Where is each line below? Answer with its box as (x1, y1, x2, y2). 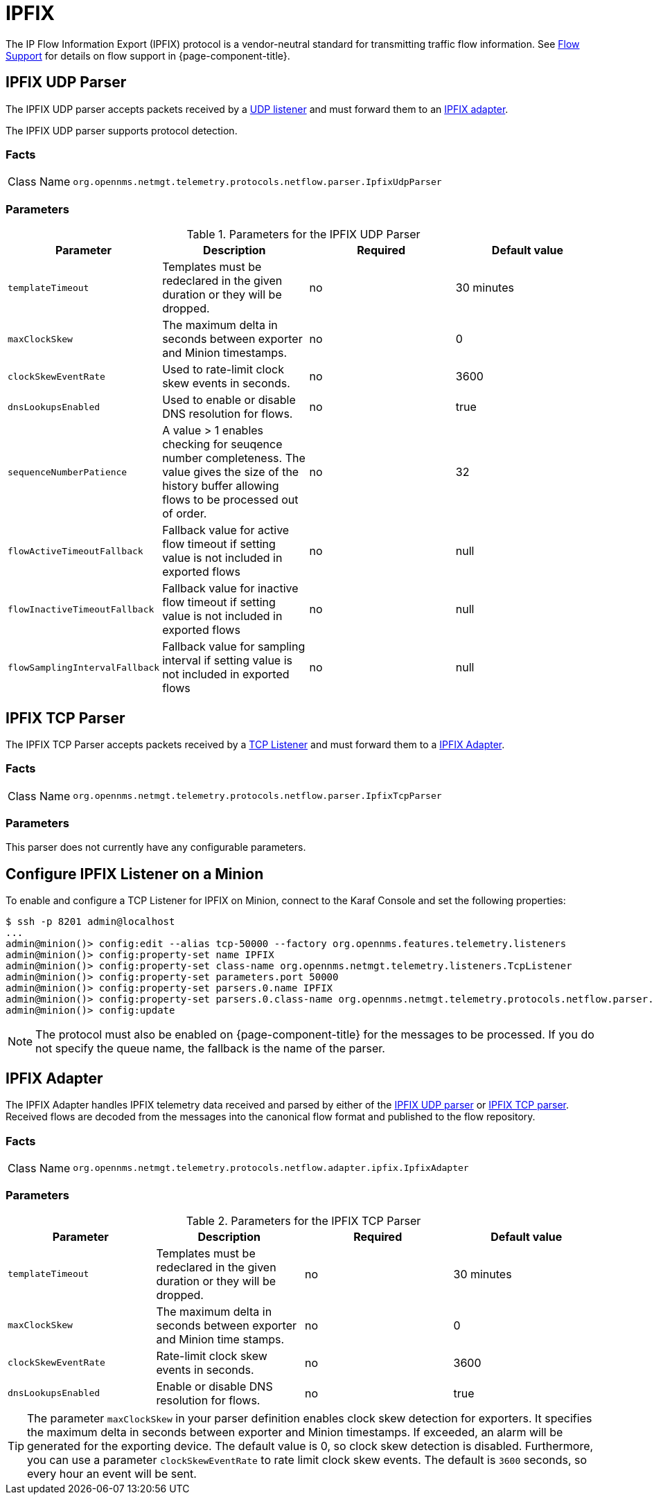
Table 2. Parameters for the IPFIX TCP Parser (186, 1213, 421, 1228)
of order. (162, 506, 207, 521)
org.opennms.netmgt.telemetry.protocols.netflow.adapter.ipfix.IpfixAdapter (73, 1163, 469, 1174)
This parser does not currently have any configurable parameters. (6, 841, 306, 854)
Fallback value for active (162, 523, 290, 538)
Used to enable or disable (162, 393, 296, 407)
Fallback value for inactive (162, 581, 299, 596)
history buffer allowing (162, 479, 279, 493)
